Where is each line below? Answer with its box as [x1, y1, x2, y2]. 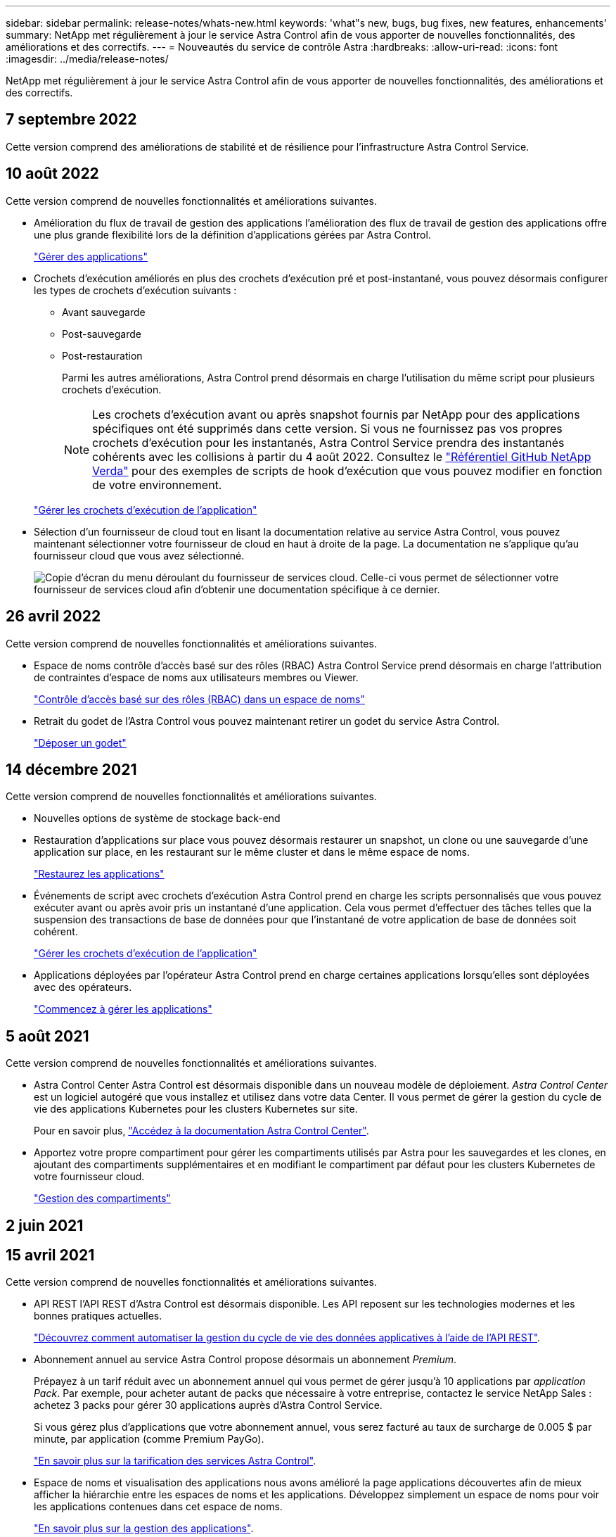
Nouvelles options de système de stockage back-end [34, 812, 281, 825]
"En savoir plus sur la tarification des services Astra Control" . [34, 1455, 316, 1467]
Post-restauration [62, 349, 143, 362]
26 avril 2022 [6, 607, 101, 626]
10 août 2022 [6, 165, 99, 183]
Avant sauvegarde [62, 305, 146, 318]
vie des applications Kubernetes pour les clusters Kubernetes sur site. [34, 1103, 358, 1115]
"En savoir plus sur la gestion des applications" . [34, 1522, 254, 1535]
